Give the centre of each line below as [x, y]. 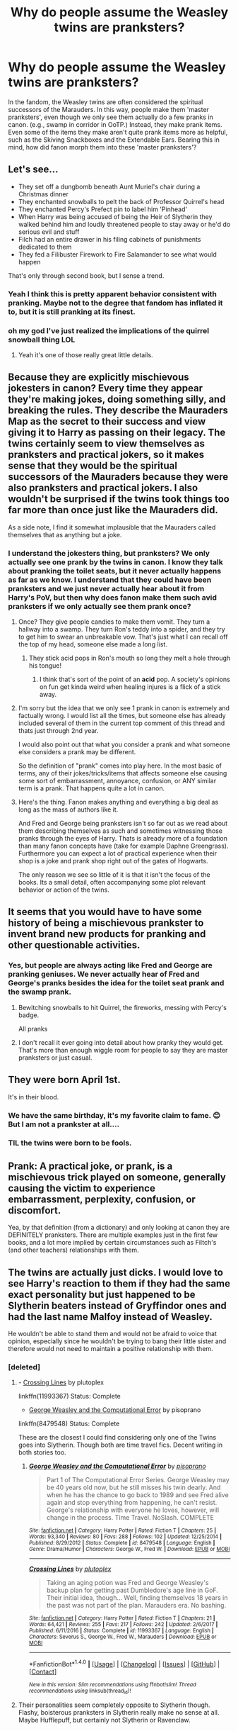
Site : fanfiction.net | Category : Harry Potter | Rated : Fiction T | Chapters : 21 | [122, 1618]
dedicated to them [45, 247]
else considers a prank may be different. [77, 752]
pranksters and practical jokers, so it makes [106, 455]
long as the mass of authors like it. [68, 810]
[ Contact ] [43, 1671]
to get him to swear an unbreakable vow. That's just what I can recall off [123, 637]
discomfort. [35, 1210]
